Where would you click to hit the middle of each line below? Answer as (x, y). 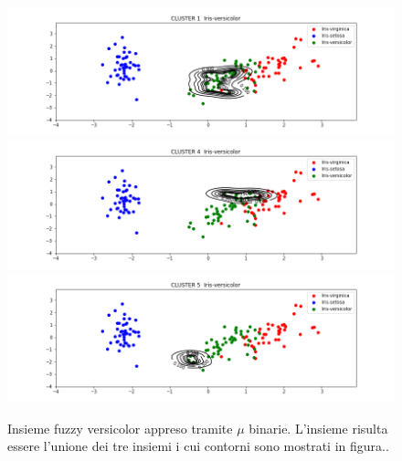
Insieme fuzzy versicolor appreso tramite (120, 428)
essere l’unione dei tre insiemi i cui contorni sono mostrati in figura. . (198, 446)
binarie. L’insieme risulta (318, 428)
